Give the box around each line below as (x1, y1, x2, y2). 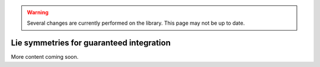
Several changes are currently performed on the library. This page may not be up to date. (27, 19, 245, 26)
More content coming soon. (11, 53, 79, 61)
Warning (27, 9, 49, 16)
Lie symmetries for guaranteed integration (11, 38, 171, 48)
